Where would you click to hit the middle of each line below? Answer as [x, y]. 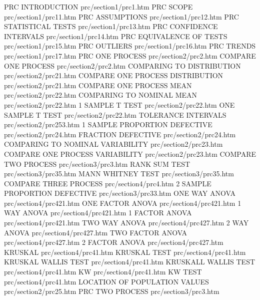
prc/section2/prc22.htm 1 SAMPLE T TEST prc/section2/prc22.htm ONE [119, 104]
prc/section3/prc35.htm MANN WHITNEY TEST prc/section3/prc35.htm [119, 174]
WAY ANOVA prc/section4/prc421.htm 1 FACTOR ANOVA [98, 213]
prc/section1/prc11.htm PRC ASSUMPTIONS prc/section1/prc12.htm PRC [121, 16]
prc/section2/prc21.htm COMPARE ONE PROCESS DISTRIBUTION [114, 75]
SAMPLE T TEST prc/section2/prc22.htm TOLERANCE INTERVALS [115, 114]
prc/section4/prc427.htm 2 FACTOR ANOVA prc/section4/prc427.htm [114, 242]
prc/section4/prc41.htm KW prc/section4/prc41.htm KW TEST [103, 272]
